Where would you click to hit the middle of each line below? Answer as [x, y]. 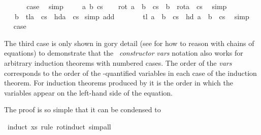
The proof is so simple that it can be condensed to [83, 109]
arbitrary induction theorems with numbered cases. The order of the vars [118, 62]
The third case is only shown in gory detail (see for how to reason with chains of [129, 43]
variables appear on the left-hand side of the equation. [88, 92]
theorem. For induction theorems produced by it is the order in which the [119, 83]
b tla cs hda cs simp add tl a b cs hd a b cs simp [132, 16]
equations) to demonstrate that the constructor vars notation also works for [124, 53]
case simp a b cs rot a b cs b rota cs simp [127, 6]
